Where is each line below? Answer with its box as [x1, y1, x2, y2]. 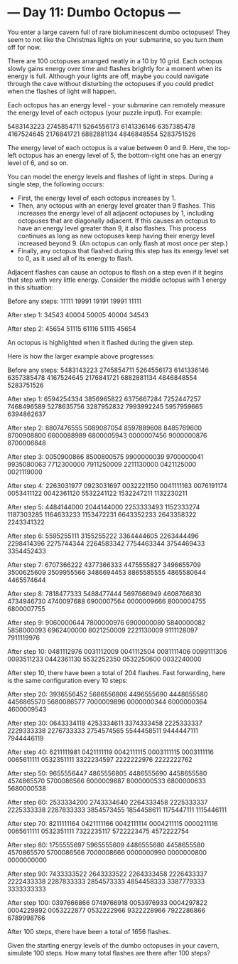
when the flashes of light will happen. [7, 87, 117, 95]
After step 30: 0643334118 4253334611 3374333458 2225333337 [7, 719, 202, 727]
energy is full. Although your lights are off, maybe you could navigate [7, 72, 210, 80]
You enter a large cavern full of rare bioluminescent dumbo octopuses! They [7, 28, 231, 36]
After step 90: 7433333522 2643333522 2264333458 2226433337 [7, 869, 207, 878]
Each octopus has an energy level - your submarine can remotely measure [7, 100, 226, 109]
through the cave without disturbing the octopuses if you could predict [7, 79, 215, 88]
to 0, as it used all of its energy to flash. [17, 254, 134, 263]
